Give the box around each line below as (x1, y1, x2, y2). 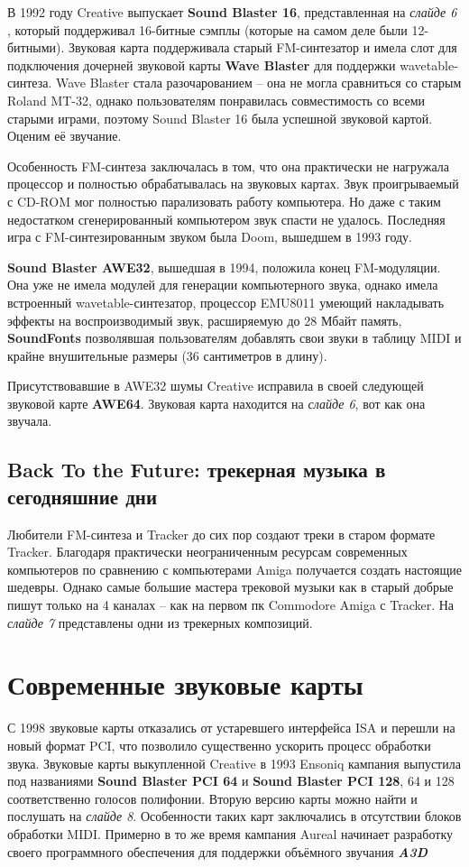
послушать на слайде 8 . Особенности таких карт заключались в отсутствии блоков (7, 807, 462, 825)
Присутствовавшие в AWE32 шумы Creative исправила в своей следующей (7, 376, 424, 395)
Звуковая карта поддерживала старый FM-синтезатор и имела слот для (68, 38, 457, 57)
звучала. (7, 411, 52, 430)
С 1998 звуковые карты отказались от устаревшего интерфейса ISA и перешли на (7, 718, 455, 737)
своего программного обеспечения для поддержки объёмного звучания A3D (7, 842, 428, 861)
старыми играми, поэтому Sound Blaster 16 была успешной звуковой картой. (7, 108, 433, 127)
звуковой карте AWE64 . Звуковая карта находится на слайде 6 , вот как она (7, 393, 426, 412)
